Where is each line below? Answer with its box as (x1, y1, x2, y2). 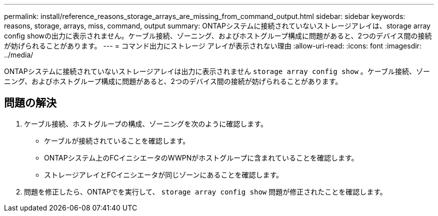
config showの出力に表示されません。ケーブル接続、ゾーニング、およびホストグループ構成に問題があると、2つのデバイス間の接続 (4, 31, 432, 40)
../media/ (4, 50, 33, 59)
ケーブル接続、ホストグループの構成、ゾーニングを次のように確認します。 (24, 119, 267, 128)
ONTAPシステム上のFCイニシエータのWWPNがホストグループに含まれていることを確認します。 (44, 153, 358, 162)
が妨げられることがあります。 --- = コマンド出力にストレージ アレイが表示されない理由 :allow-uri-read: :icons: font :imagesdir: (4, 41, 421, 50)
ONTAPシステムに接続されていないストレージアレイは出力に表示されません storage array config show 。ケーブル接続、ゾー (4, 67, 430, 75)
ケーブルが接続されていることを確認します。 (44, 136, 190, 145)
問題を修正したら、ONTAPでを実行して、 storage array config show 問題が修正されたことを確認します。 (24, 187, 387, 196)
